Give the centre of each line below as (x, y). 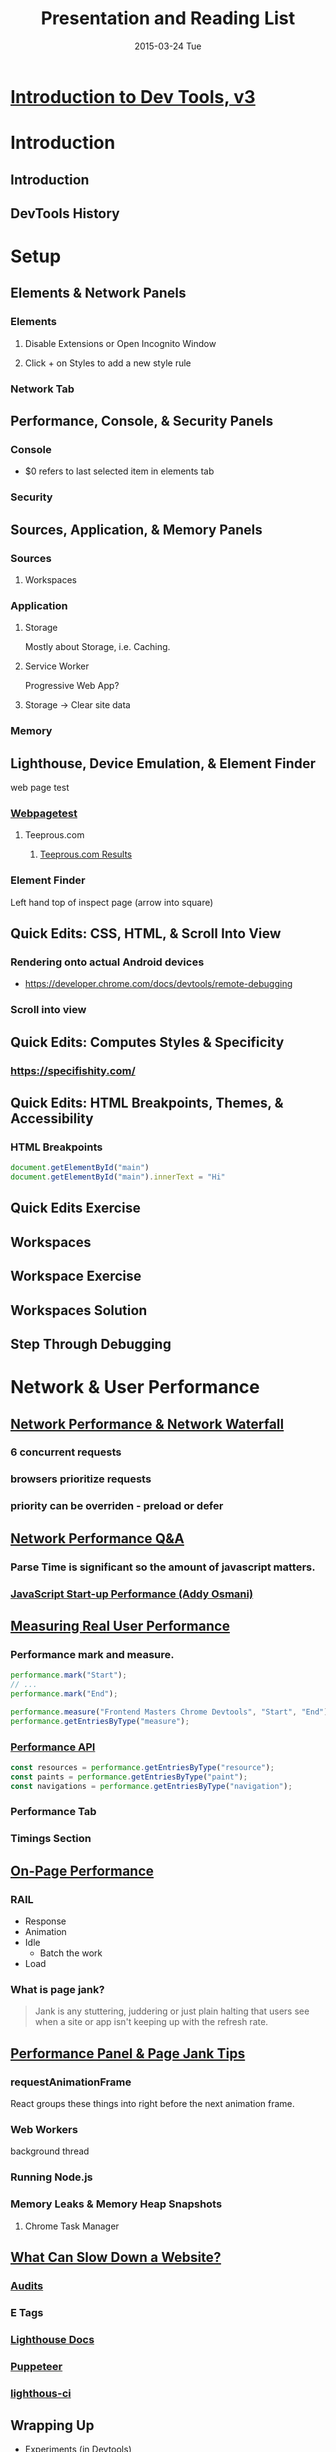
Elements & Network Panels (98, 293)
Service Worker (57, 666)
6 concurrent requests (66, 1452)
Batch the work (71, 1953)
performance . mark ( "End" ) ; (64, 1693)
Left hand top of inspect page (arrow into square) (112, 902)
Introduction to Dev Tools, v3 (133, 96)
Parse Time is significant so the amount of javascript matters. (163, 1567)
